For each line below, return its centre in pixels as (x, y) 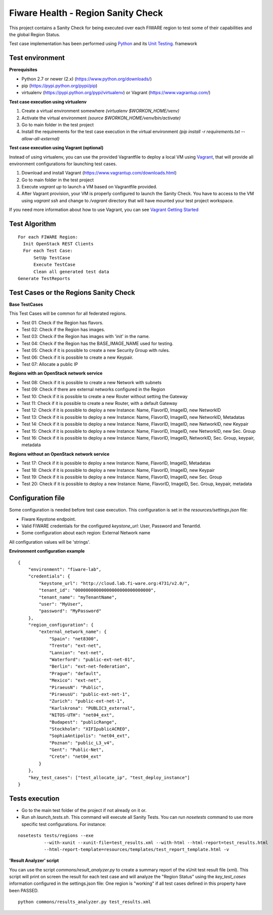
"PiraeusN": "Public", (77, 687)
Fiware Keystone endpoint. (49, 519)
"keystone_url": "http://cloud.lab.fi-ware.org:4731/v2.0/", (114, 583)
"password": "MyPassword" (70, 611)
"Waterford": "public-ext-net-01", (92, 660)
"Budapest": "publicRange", (83, 722)
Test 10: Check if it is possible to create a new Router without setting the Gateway (105, 396)
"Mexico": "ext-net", (75, 681)
